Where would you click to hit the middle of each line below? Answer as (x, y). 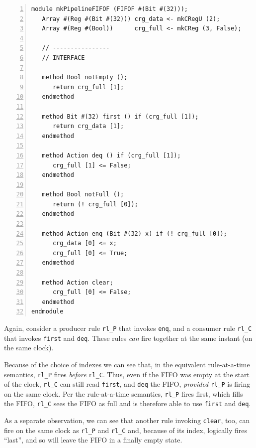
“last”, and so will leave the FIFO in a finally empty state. (93, 440)
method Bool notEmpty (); (85, 77)
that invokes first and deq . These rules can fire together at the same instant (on (128, 338)
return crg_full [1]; (88, 87)
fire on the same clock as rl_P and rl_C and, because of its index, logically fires (126, 430)
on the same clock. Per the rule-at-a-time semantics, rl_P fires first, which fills (124, 393)
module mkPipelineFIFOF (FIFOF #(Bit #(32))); (110, 9)
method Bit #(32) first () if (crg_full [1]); (120, 116)
